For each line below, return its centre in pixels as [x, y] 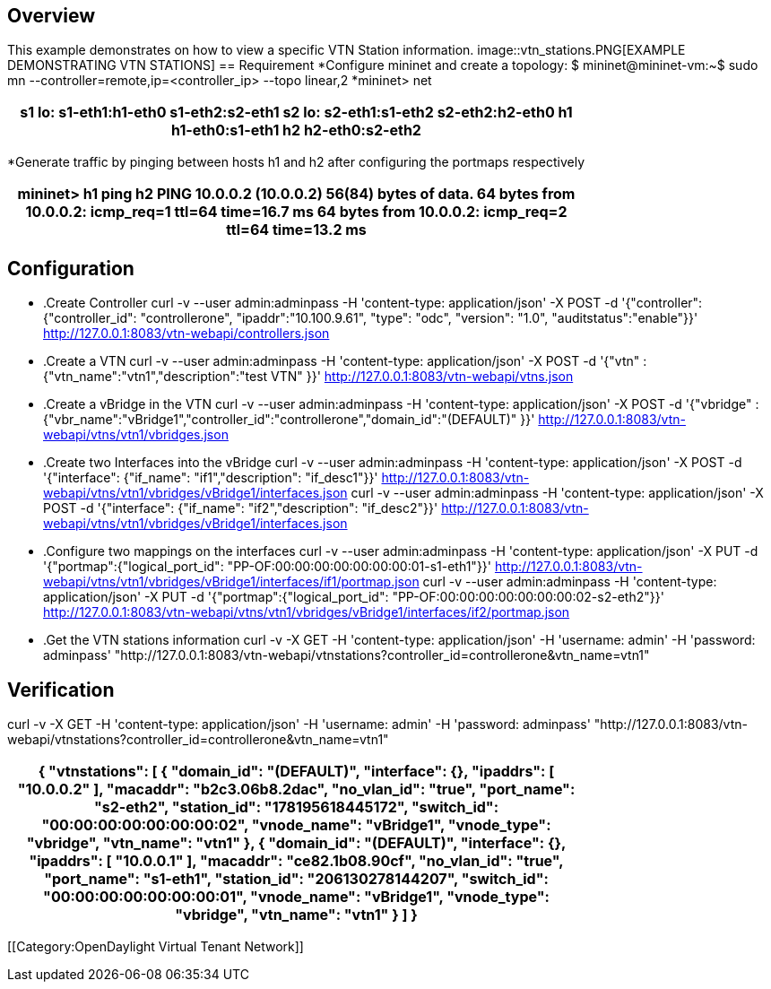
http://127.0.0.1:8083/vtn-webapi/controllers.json [186, 334]
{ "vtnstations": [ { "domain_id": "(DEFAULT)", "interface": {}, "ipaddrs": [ [296, 772]
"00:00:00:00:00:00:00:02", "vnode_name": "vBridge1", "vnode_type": [296, 825]
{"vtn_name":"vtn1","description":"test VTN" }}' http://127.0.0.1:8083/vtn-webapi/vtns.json [308, 377]
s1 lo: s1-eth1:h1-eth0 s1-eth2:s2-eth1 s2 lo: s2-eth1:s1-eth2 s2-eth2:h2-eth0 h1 [296, 113]
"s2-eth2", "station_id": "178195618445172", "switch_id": [296, 807]
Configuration [71, 268]
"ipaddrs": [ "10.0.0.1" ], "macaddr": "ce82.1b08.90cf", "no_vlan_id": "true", [296, 861]
